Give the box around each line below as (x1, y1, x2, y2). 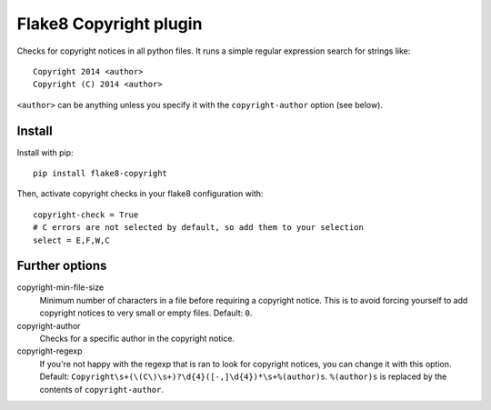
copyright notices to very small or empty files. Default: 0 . (39, 307, 253, 318)
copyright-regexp (16, 345, 83, 356)
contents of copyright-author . (39, 384, 164, 395)
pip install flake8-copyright (33, 168, 168, 179)
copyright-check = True (33, 209, 139, 220)
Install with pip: (16, 146, 74, 158)
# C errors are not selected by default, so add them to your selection (33, 223, 364, 233)
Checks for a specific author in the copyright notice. (39, 333, 235, 345)
